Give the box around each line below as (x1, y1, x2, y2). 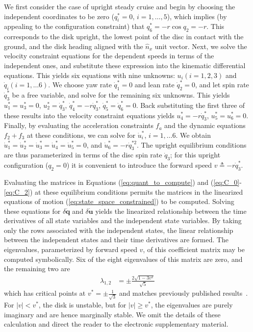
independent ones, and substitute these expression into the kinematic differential (4, 60, 246, 70)
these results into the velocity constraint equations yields (4, 110, 175, 120)
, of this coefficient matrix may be (143, 244, 245, 255)
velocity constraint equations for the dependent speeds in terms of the (4, 51, 214, 61)
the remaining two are (4, 263, 70, 274)
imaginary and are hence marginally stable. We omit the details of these (4, 309, 221, 319)
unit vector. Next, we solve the (154, 41, 247, 51)
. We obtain (176, 129, 211, 140)
